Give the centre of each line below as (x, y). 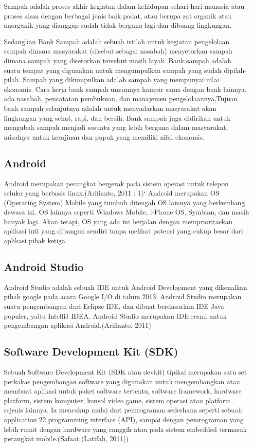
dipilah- (235, 70)
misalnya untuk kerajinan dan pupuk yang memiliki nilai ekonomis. (104, 136)
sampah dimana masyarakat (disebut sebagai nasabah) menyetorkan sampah (118, 51)
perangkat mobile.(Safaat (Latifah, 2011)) (66, 438)
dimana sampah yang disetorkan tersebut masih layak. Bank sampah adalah (117, 60)
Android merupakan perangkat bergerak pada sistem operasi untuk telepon (116, 183)
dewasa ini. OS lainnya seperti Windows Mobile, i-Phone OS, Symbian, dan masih (126, 212)
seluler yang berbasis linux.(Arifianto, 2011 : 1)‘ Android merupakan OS (112, 193)
